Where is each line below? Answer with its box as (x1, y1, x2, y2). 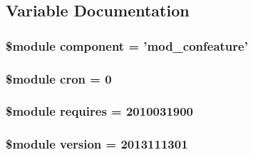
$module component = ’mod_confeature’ (6, 36, 248, 54)
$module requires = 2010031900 (6, 102, 194, 120)
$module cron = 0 (6, 69, 112, 87)
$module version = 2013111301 (6, 135, 188, 153)
